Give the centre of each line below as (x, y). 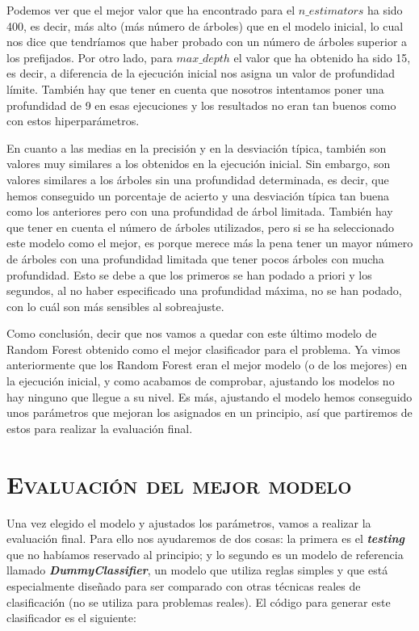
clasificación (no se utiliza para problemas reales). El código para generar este (199, 602)
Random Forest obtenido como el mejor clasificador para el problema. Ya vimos (203, 349)
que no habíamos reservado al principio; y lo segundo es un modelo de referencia (205, 554)
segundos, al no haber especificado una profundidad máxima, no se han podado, (204, 290)
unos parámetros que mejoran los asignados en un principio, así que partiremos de (209, 412)
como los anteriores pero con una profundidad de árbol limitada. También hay (200, 211)
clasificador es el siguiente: (71, 618)
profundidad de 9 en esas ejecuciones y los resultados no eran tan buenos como (201, 105)
